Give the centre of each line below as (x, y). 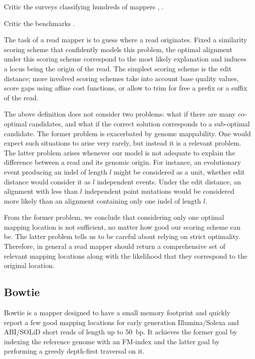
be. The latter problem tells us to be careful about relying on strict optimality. (122, 236)
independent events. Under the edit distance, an (169, 181)
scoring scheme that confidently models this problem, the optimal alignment (118, 49)
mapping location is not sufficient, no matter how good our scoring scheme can (122, 226)
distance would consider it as (47, 181)
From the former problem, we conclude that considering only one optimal (114, 217)
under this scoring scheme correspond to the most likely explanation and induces (125, 59)
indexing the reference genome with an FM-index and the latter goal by (112, 341)
